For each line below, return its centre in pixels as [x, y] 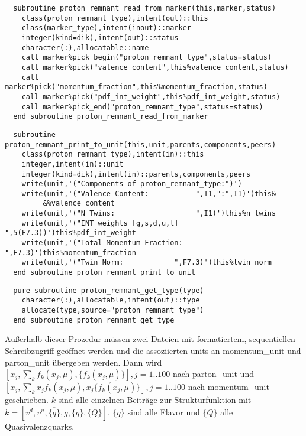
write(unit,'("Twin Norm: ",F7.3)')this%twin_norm [147, 263]
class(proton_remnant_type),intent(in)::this [113, 154]
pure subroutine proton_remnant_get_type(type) [109, 290]
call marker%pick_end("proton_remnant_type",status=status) [142, 107]
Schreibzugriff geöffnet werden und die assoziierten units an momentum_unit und [153, 350]
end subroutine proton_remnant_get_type [94, 320]
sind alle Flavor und [164, 411]
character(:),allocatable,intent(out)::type [111, 300]
